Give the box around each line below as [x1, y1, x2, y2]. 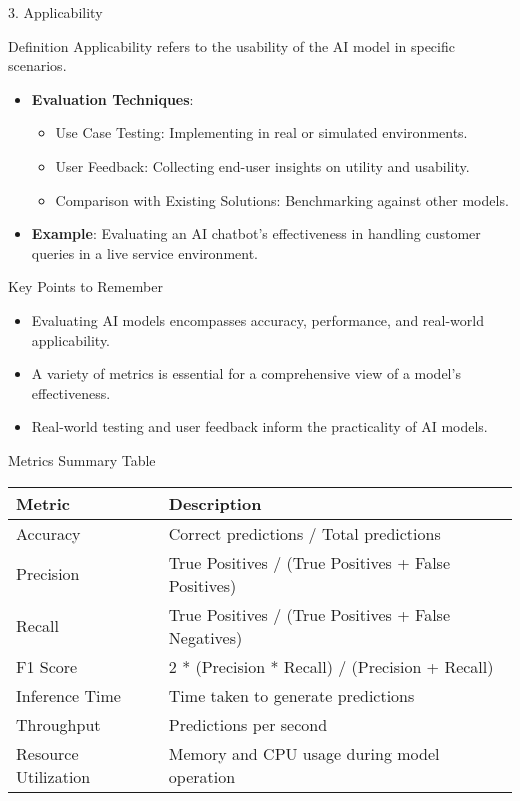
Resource [16, 741, 79, 765]
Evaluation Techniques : [31, 88, 194, 109]
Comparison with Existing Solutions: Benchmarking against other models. [55, 189, 509, 210]
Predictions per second [168, 712, 328, 736]
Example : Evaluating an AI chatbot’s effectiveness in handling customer [31, 223, 481, 244]
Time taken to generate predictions [168, 683, 415, 707]
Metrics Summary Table [8, 449, 156, 470]
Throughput [16, 712, 101, 736]
